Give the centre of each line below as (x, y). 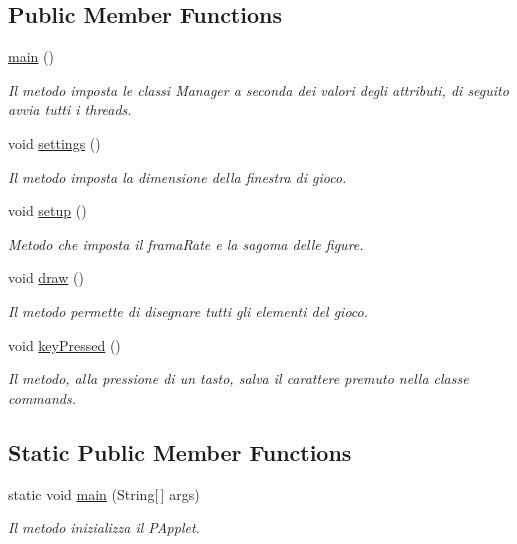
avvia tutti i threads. (70, 109)
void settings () (54, 142)
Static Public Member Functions (180, 451)
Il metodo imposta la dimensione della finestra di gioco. (177, 176)
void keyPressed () (64, 344)
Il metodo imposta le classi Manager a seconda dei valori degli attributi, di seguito (258, 89)
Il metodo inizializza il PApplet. (104, 527)
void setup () (47, 210)
